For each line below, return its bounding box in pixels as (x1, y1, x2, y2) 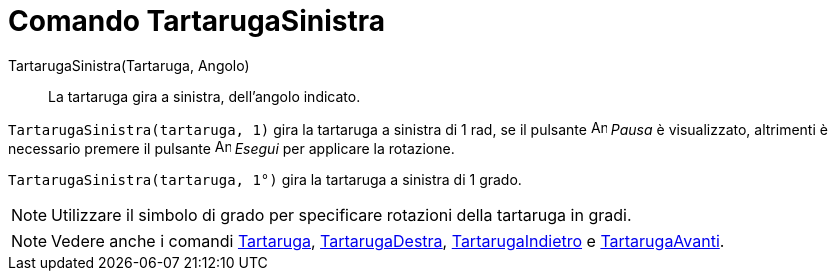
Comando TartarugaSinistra (8, 4, 386, 38)
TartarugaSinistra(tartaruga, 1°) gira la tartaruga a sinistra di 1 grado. (8, 170, 522, 188)
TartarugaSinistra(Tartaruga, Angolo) (8, 56, 250, 74)
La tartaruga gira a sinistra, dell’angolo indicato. (48, 87, 361, 105)
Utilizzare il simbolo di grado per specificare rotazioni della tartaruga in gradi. (51, 204, 632, 225)
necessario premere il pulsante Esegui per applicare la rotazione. (8, 139, 455, 157)
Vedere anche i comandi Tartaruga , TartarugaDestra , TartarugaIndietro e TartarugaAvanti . (51, 230, 725, 251)
